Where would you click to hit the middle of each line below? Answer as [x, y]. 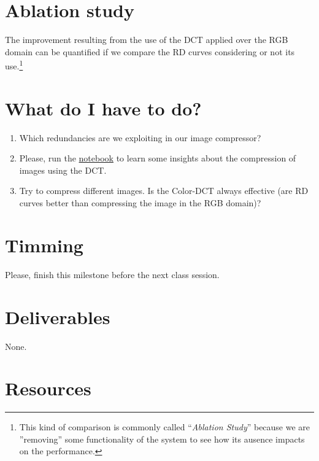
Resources [48, 388]
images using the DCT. [63, 170]
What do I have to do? [103, 108]
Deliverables [58, 316]
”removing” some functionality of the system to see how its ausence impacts [162, 439]
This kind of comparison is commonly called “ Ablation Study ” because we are [165, 427]
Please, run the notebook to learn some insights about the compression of [158, 158]
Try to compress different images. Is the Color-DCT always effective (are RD [164, 191]
